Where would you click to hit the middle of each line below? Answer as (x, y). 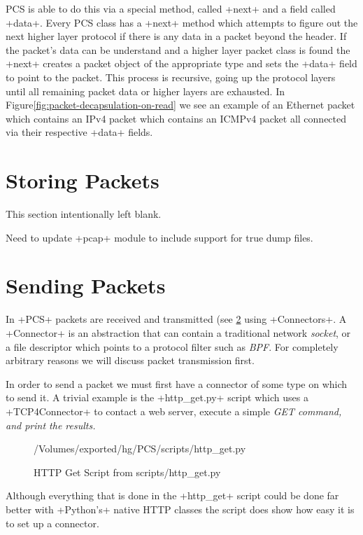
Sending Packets (86, 285)
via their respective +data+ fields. (79, 132)
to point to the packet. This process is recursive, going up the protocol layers (171, 77)
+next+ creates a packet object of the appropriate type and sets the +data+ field (181, 63)
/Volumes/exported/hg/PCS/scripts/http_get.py (140, 449)
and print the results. (51, 425)
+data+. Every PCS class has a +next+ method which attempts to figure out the (182, 22)
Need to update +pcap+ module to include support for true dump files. (159, 237)
